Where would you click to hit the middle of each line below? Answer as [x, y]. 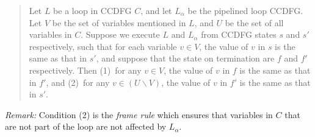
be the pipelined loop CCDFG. [245, 10]
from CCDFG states [239, 34]
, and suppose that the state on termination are [185, 58]
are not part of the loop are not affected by [86, 126]
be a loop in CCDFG [92, 10]
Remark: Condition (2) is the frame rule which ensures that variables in [139, 114]
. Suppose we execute [120, 34]
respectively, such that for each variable [103, 46]
